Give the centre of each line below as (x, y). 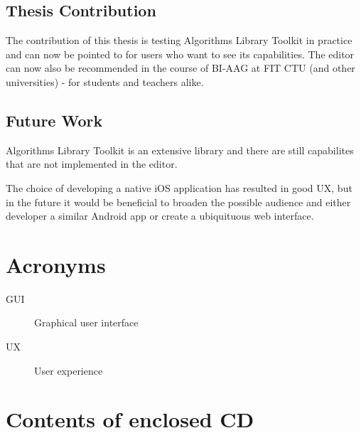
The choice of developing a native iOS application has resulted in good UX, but (179, 187)
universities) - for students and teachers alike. (105, 81)
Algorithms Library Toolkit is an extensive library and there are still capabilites (180, 150)
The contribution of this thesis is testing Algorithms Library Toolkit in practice (179, 40)
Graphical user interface (86, 322)
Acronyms (56, 264)
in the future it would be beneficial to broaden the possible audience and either (178, 202)
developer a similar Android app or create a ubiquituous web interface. (160, 216)
